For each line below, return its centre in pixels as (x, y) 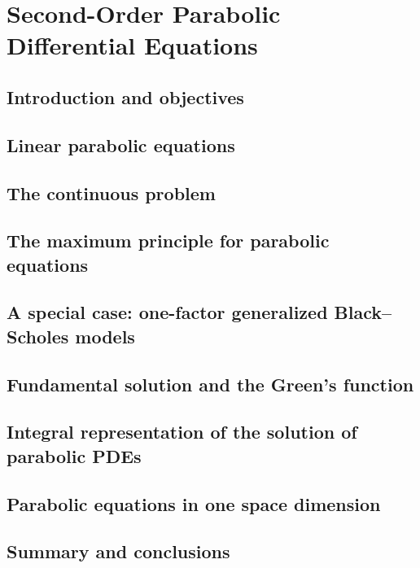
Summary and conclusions (118, 551)
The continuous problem (111, 192)
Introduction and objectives (125, 96)
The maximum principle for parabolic (168, 240)
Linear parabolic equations (121, 144)
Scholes (38, 336)
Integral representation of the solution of (182, 432)
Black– (363, 312)
